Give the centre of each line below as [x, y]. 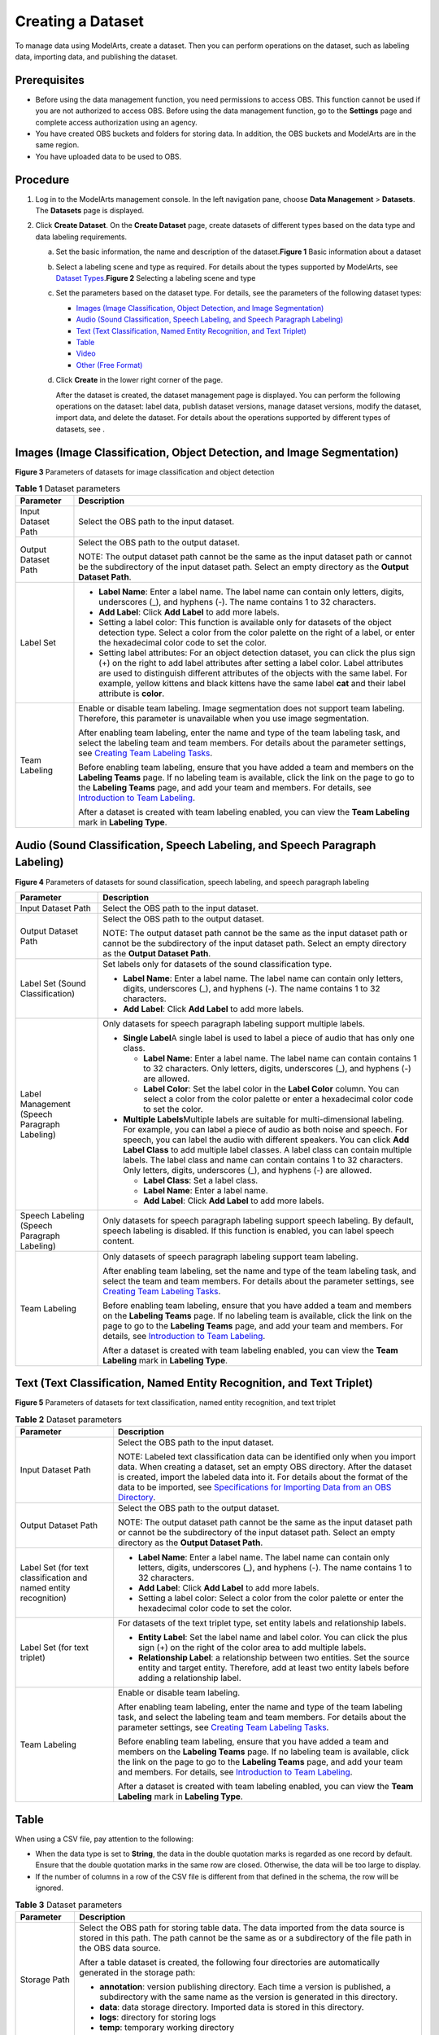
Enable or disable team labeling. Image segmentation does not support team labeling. [242, 708]
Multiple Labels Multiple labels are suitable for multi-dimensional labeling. [263, 1119]
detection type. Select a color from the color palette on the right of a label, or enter [257, 632]
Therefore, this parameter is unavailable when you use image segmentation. [224, 719]
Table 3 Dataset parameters [68, 1905]
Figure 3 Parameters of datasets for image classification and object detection [145, 471]
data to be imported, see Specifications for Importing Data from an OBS [255, 1487]
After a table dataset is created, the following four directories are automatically [229, 1963]
